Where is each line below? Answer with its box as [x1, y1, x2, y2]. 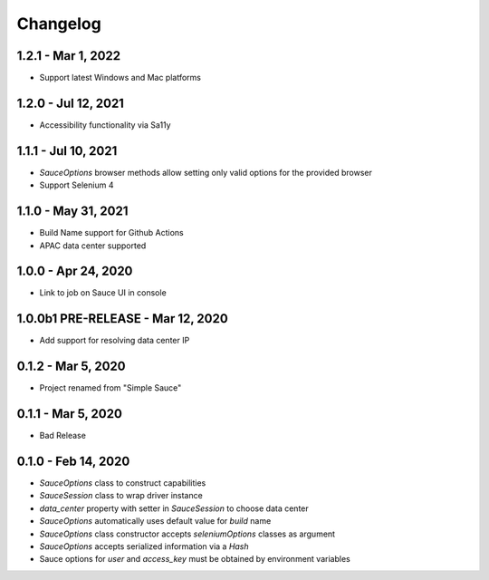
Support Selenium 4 [39, 179, 114, 190]
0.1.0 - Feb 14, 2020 [16, 454, 130, 469]
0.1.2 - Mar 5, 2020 [16, 359, 126, 374]
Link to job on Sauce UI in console [39, 287, 167, 298]
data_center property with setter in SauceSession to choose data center [39, 503, 310, 514]
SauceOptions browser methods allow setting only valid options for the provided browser [39, 167, 373, 178]
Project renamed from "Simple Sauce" [39, 382, 182, 393]
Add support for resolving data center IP [39, 335, 190, 346]
